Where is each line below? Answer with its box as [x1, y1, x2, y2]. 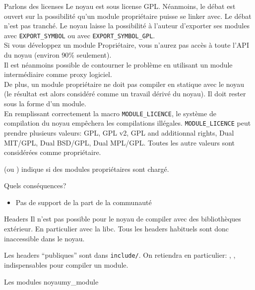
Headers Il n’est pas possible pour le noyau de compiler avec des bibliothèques [4, 214, 241, 224]
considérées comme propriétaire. [4, 147, 101, 157]
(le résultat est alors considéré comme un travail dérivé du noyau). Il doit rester [4, 88, 246, 99]
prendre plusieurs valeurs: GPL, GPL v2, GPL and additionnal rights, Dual [4, 127, 234, 138]
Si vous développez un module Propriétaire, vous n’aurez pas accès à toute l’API [4, 40, 249, 50]
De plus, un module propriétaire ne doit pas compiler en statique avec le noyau [4, 78, 244, 89]
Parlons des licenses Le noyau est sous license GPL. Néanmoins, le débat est [4, 1, 236, 11]
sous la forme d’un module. [4, 98, 86, 108]
